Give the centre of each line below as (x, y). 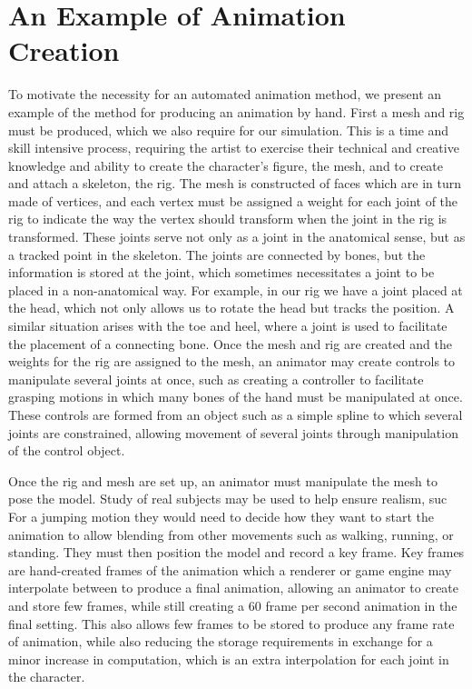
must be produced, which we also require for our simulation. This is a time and (229, 130)
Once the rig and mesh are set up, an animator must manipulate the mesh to (223, 480)
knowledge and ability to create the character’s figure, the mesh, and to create (226, 165)
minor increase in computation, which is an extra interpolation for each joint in (229, 659)
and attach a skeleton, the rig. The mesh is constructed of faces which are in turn (235, 183)
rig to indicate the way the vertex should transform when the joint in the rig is (228, 219)
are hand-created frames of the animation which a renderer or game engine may (230, 569)
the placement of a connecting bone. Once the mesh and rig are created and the (230, 343)
